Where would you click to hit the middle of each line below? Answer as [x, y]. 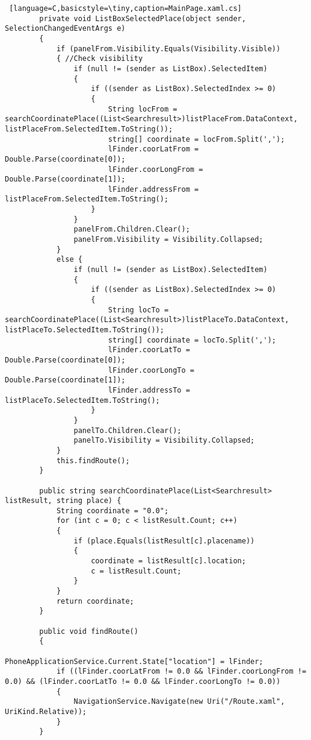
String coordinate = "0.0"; [112, 511]
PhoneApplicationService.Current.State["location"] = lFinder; [134, 661]
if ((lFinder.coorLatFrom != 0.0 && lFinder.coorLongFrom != [181, 672]
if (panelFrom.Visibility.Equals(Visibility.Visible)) [168, 49]
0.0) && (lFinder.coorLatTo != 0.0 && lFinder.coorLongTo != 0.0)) [143, 681]
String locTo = [138, 310]
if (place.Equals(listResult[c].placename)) [164, 541]
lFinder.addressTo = [149, 390]
